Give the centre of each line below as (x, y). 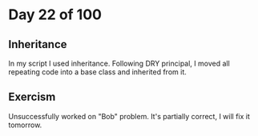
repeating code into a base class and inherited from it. (97, 72)
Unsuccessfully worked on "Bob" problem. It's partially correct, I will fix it (129, 116)
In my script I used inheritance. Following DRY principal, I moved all (119, 63)
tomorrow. (25, 125)
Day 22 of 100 (55, 15)
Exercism (32, 97)
